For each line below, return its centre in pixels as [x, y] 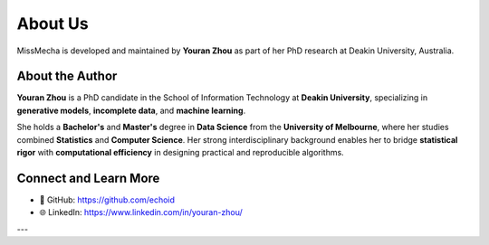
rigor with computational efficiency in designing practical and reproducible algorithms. [180, 153]
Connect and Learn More [88, 178]
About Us [53, 24]
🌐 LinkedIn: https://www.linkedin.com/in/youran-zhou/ [141, 212]
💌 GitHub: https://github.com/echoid [107, 200]
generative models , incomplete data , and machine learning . [131, 110]
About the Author [67, 76]
